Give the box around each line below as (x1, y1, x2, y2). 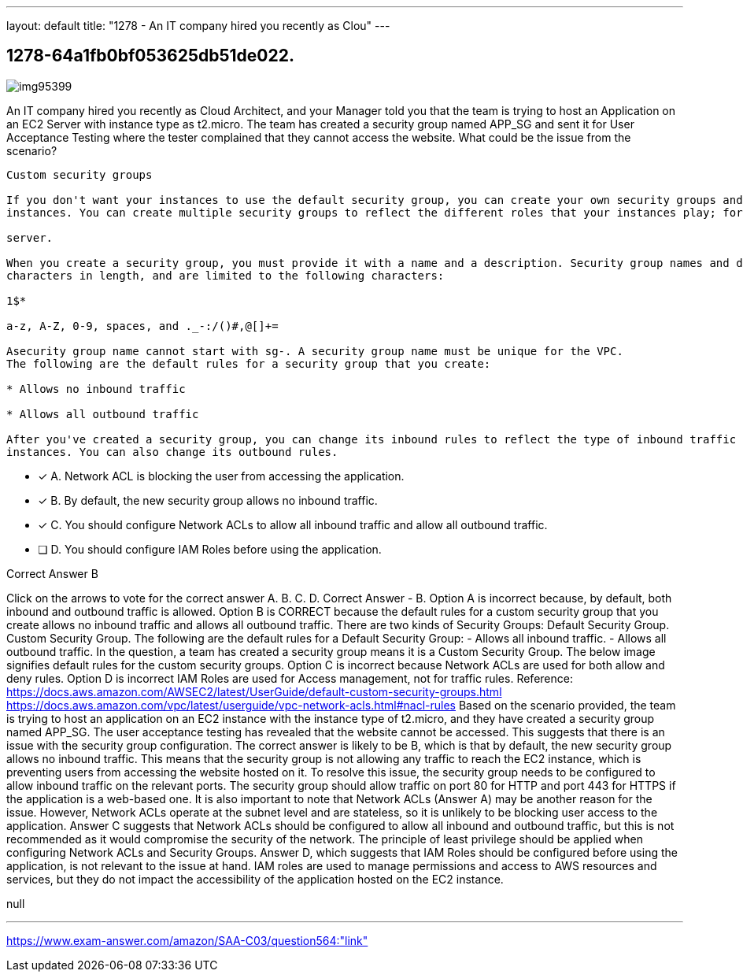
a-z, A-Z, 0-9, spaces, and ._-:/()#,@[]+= (6, 319, 279, 332)
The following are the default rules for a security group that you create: (6, 357, 491, 370)
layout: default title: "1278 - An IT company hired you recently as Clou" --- (6, 19, 390, 32)
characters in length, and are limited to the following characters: (6, 269, 445, 282)
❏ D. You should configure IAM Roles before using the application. (38, 542, 382, 556)
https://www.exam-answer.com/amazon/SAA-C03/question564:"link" (6, 933, 368, 947)
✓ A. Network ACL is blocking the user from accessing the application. (38, 469, 405, 483)
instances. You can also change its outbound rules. (6, 445, 338, 458)
